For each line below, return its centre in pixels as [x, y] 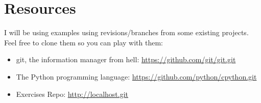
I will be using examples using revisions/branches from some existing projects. [126, 32]
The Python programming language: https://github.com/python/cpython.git [136, 76]
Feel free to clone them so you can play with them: [84, 42]
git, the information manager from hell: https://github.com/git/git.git [126, 59]
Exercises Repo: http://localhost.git [72, 94]
